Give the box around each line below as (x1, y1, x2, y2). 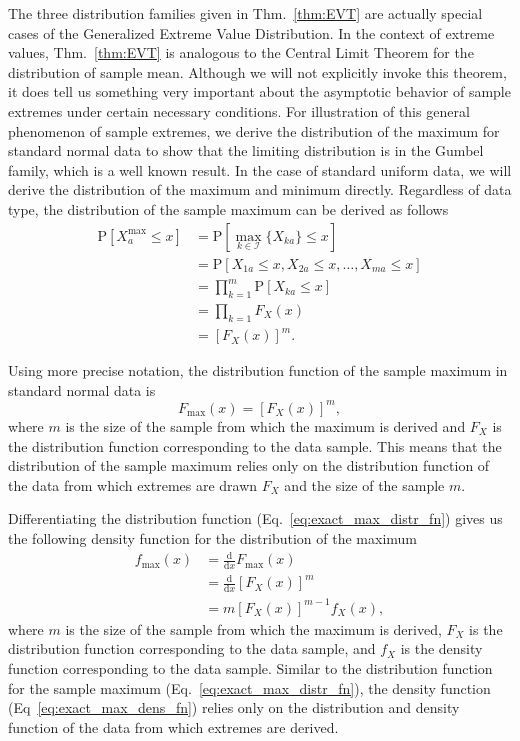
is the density (400, 638, 483, 659)
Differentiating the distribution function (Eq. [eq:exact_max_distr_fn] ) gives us (8, 508, 503, 529)
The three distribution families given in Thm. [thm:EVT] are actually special (8, 3, 483, 23)
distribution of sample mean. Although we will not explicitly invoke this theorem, (8, 61, 507, 82)
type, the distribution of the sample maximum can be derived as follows (8, 198, 449, 219)
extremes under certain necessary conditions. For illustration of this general (8, 100, 470, 121)
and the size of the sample (284, 474, 445, 495)
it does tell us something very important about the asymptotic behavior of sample (8, 81, 511, 102)
